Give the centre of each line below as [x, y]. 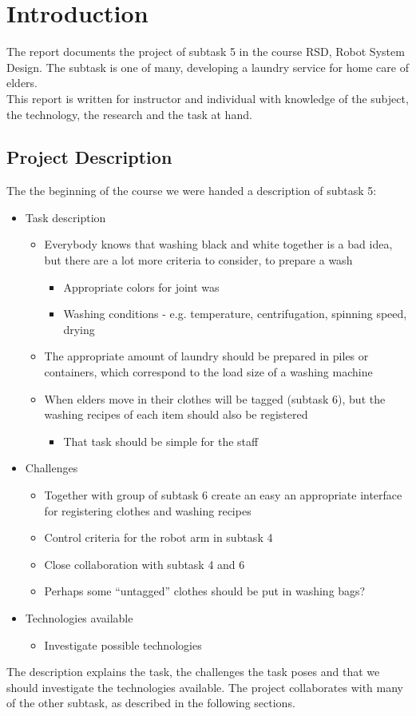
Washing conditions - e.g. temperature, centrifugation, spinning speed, [235, 314]
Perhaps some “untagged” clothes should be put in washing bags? [205, 591]
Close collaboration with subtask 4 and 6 [145, 564]
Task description [65, 217]
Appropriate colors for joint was [141, 286]
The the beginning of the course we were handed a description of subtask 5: [192, 191]
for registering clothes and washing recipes [148, 510]
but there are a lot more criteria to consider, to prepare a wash [198, 260]
